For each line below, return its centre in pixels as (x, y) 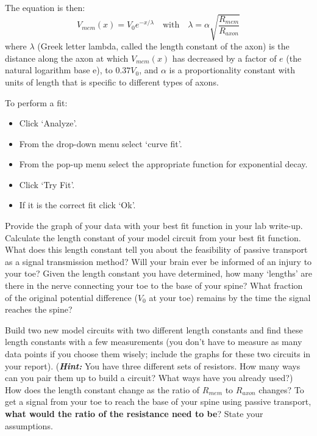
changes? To (281, 389)
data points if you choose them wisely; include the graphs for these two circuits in (158, 354)
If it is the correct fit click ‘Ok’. (77, 205)
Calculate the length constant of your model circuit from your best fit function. (153, 237)
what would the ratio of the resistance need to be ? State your (134, 413)
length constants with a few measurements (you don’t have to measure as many (154, 342)
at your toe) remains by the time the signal (230, 297)
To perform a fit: (36, 102)
